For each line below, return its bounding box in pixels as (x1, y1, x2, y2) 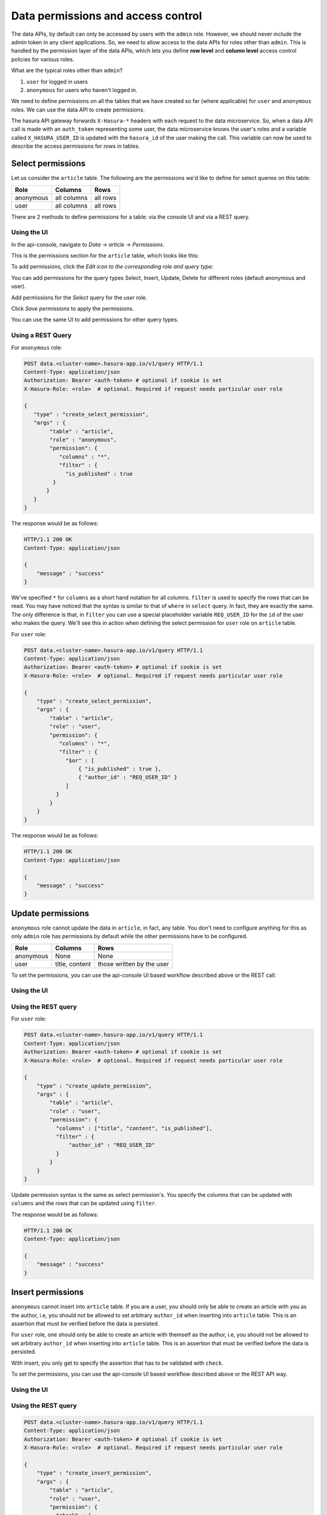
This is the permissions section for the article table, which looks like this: (11, 252, 199, 259)
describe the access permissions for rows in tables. (11, 142, 140, 150)
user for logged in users (26, 78, 88, 85)
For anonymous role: (11, 344, 63, 351)
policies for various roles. (11, 55, 74, 63)
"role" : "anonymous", (49, 436, 117, 444)
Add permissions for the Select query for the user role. (11, 294, 148, 301)
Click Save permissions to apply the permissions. (11, 305, 134, 312)
